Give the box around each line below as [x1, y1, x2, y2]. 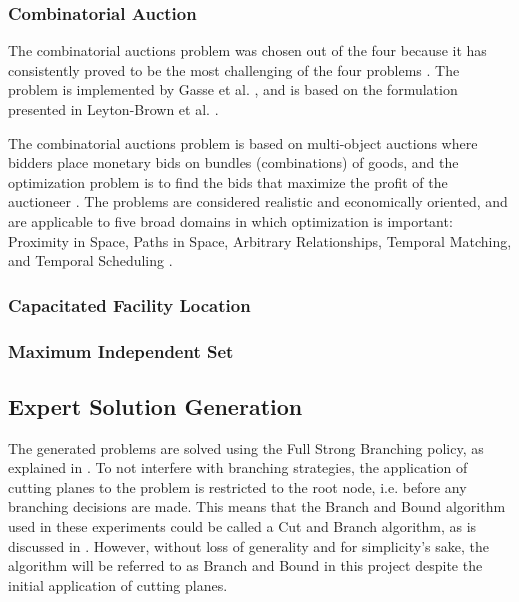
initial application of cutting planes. [8, 574, 228, 595]
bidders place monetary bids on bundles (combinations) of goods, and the [8, 152, 459, 173]
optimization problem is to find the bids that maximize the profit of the [8, 171, 448, 192]
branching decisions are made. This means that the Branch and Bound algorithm [8, 496, 506, 517]
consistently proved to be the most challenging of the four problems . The [8, 59, 460, 80]
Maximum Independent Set [8, 338, 234, 363]
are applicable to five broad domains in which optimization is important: [8, 210, 453, 231]
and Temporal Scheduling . [8, 250, 173, 271]
